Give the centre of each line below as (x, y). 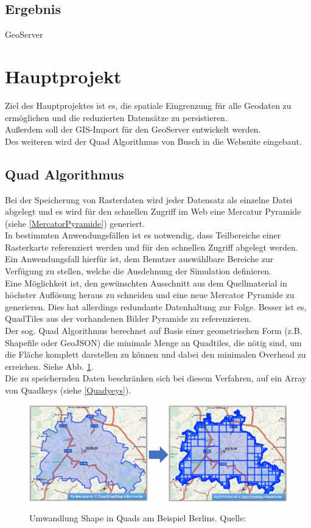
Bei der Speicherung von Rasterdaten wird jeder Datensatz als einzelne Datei (149, 199)
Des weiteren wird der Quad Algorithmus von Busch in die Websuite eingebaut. (153, 141)
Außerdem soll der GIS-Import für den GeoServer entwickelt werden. (133, 129)
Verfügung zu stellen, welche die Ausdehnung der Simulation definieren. (138, 271)
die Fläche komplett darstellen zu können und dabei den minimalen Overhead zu (155, 354)
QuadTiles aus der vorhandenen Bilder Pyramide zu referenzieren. (128, 318)
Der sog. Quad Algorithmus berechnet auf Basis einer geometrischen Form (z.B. (154, 331)
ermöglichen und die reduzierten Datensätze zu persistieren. (116, 117)
